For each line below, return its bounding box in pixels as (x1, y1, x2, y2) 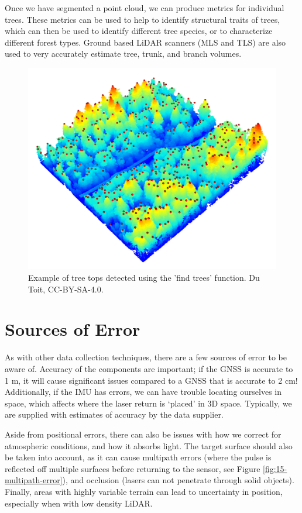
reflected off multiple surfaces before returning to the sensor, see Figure (5, 462, 260, 474)
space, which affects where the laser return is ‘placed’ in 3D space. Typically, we (5, 397, 292, 409)
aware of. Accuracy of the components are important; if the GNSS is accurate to (5, 362, 293, 374)
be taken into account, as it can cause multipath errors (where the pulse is (5, 451, 272, 463)
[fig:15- (263, 462, 287, 474)
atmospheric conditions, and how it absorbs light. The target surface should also (5, 439, 293, 452)
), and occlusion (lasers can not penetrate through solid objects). (62, 474, 294, 486)
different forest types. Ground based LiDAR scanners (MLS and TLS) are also (5, 36, 286, 48)
